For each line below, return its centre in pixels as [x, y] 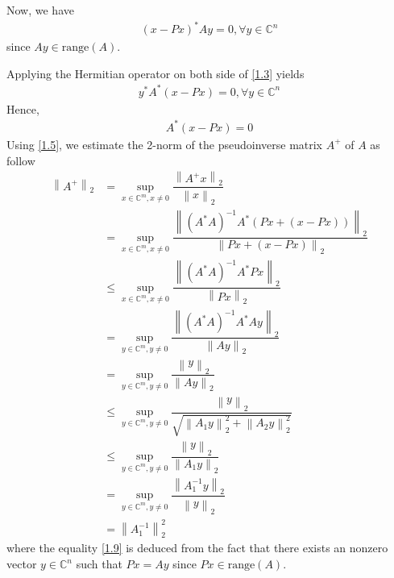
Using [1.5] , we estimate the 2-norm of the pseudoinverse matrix [165, 144]
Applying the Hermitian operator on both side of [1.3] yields [156, 73]
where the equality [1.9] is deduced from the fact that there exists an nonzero [197, 548]
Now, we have [40, 10]
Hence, [23, 108]
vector [22, 563]
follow [21, 160]
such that [99, 563]
